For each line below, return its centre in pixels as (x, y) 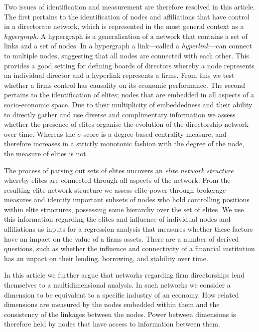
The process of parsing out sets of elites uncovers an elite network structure (119, 170)
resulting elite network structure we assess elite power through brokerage (115, 189)
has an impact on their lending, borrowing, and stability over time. (106, 258)
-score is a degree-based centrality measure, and (154, 134)
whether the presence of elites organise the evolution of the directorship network (126, 124)
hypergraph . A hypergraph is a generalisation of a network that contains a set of (126, 36)
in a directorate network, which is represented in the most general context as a (124, 26)
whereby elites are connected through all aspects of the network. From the (117, 180)
